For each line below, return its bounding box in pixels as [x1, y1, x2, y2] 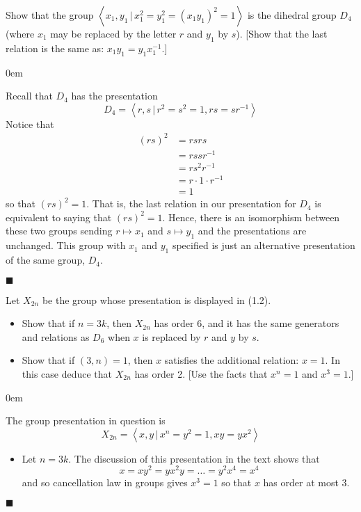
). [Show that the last [236, 26, 328, 40]
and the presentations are [198, 223, 307, 238]
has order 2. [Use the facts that [134, 367, 268, 381]
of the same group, [6, 253, 86, 267]
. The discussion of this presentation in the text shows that [68, 451, 320, 465]
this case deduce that [22, 367, 113, 381]
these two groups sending [6, 223, 113, 238]
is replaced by [142, 329, 201, 344]
